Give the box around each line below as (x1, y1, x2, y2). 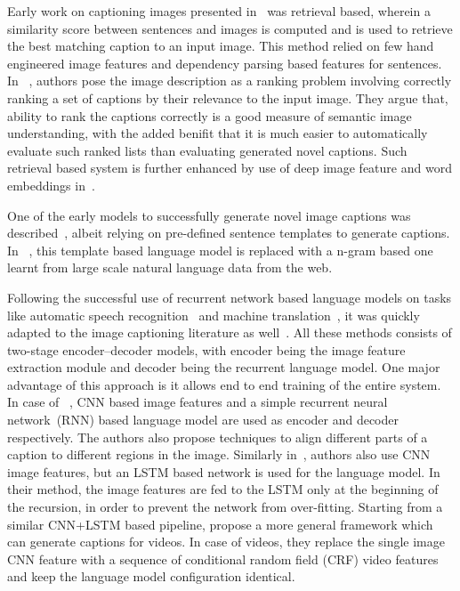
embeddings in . (7, 175, 95, 194)
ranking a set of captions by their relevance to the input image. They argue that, (7, 88, 448, 107)
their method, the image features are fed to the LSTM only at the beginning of (7, 480, 439, 498)
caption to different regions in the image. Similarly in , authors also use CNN (7, 445, 431, 464)
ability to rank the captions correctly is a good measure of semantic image (7, 106, 412, 125)
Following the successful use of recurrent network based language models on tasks (7, 287, 452, 306)
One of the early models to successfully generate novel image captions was (7, 206, 411, 224)
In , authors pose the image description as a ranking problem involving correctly (7, 71, 452, 90)
